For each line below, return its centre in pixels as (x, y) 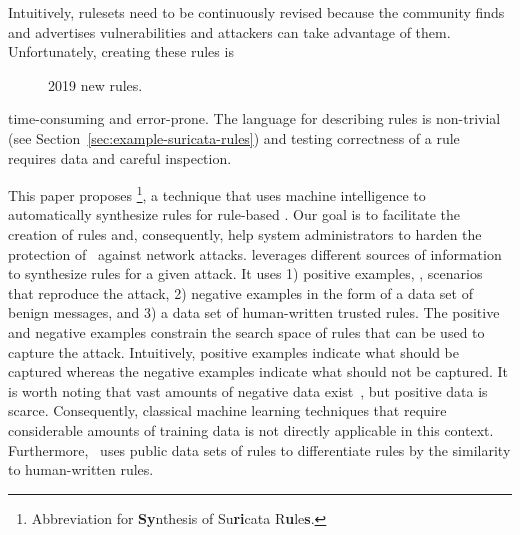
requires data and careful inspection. (120, 157)
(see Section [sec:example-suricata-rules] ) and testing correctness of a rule (234, 137)
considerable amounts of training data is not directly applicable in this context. (251, 429)
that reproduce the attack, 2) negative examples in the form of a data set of (240, 292)
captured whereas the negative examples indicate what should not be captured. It (258, 371)
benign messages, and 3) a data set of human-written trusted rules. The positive (254, 312)
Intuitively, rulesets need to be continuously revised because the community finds (256, 12)
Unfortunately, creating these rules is (121, 51)
